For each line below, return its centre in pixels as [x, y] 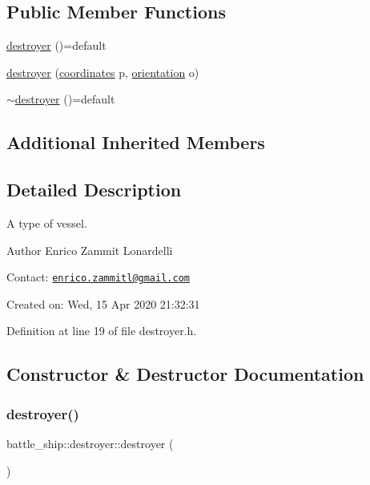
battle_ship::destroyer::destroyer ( [90, 443]
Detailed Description [94, 190]
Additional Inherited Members [136, 142]
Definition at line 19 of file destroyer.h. [102, 331]
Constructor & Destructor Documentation [185, 374]
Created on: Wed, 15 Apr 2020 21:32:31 [103, 303]
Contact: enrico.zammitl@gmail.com [98, 277]
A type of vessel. [47, 222]
